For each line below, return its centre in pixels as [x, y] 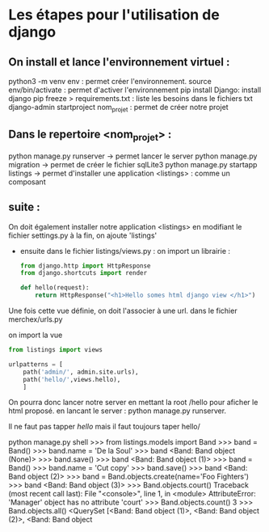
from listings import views [56, 350]
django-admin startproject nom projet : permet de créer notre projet [118, 108]
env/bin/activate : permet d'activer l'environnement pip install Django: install [135, 90]
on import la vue [36, 335]
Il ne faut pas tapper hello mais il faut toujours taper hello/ [104, 427]
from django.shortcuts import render [84, 273]
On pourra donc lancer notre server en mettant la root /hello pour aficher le [133, 403]
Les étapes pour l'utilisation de [114, 15]
